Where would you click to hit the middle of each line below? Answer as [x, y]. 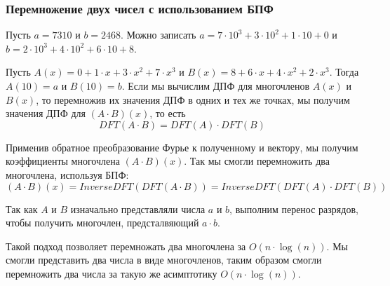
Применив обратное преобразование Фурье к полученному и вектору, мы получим [182, 147]
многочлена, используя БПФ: [67, 174]
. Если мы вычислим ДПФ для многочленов [216, 86]
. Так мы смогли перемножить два [257, 161]
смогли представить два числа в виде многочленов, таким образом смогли [164, 260]
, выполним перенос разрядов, [294, 209]
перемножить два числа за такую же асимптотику [112, 273]
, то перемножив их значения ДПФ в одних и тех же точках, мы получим [193, 99]
